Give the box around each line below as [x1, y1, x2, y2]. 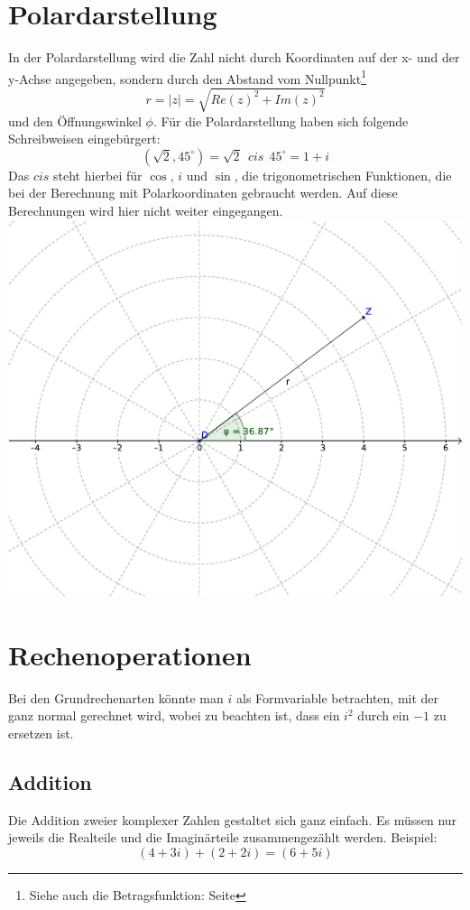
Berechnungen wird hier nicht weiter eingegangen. [8, 200, 283, 219]
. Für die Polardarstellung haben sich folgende [152, 111, 409, 130]
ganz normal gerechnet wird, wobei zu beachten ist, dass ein [8, 706, 340, 725]
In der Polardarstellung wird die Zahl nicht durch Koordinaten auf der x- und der [8, 48, 460, 67]
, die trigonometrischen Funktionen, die [234, 165, 452, 184]
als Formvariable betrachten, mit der [235, 688, 439, 707]
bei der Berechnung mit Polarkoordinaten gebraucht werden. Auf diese [8, 183, 398, 202]
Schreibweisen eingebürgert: [8, 129, 161, 148]
